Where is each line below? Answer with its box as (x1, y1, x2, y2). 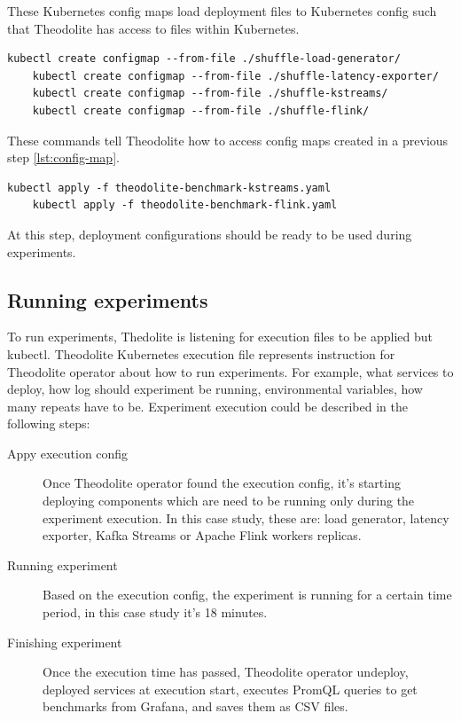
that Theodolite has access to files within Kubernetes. (7, 19, 300, 37)
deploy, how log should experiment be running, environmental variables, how (7, 380, 423, 398)
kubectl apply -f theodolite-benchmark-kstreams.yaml (7, 181, 332, 194)
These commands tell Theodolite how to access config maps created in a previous (7, 130, 449, 149)
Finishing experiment (7, 632, 122, 651)
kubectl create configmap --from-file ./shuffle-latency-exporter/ (32, 69, 439, 82)
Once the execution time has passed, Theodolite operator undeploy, (43, 662, 409, 681)
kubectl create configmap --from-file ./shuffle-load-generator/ (7, 52, 401, 66)
